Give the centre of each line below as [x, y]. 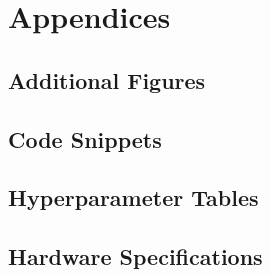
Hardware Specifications [135, 256]
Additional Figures [107, 79]
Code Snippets [85, 138]
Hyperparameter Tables [133, 197]
